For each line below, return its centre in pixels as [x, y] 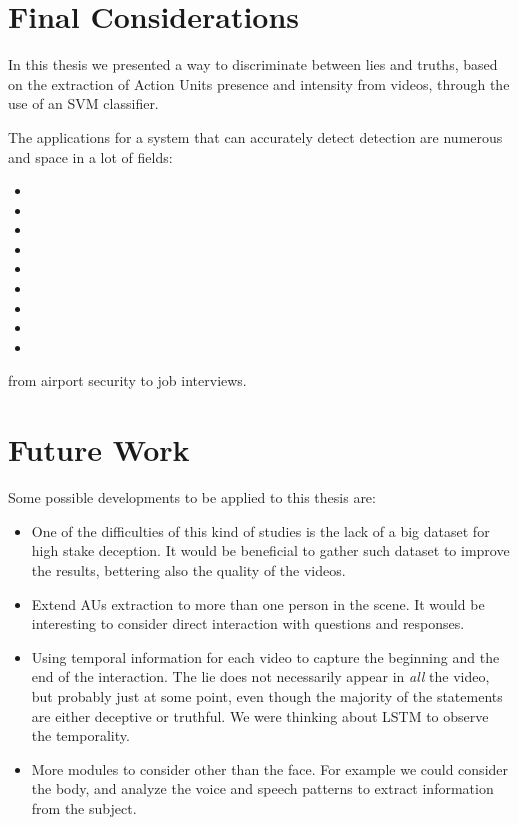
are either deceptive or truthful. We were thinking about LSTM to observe [260, 715]
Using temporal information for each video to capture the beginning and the [265, 656]
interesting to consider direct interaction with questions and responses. [248, 623]
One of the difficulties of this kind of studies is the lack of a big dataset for [260, 530]
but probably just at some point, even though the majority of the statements [267, 695]
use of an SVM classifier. [83, 103]
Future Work [99, 449]
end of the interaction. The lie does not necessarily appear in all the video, [260, 676]
